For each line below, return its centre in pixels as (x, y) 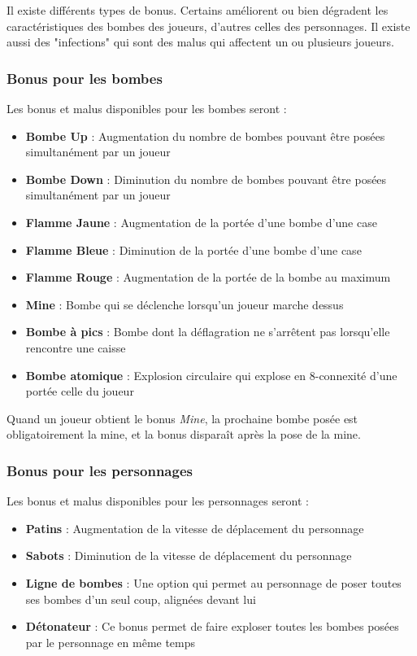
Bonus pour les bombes (85, 78)
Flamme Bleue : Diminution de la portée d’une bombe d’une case (193, 249)
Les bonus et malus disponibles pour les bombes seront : (147, 108)
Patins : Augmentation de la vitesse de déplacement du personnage (195, 528)
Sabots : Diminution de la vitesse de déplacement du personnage (189, 555)
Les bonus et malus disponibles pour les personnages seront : (158, 501)
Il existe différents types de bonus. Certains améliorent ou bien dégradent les (198, 10)
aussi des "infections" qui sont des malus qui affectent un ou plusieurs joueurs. (200, 42)
